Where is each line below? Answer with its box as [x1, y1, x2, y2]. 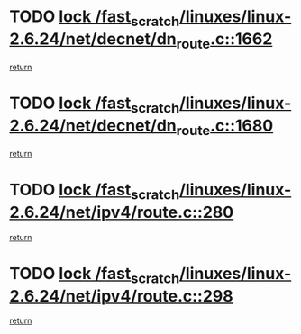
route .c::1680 [176, 115, 274, 139]
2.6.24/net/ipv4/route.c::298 [9, 285, 233, 306]
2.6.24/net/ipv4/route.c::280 [9, 203, 234, 222]
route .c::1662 [176, 29, 273, 52]
